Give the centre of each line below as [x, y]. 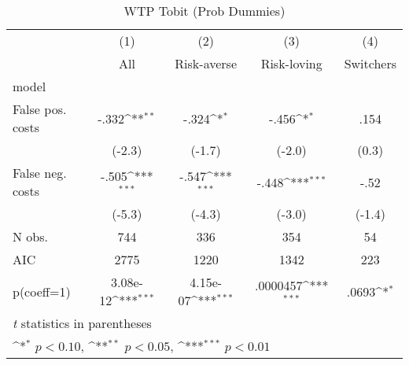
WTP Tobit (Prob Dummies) [204, 11]
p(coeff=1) [42, 291]
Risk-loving [291, 63]
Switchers [370, 63]
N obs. [30, 236]
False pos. [40, 109]
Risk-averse [206, 63]
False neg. [40, 173]
